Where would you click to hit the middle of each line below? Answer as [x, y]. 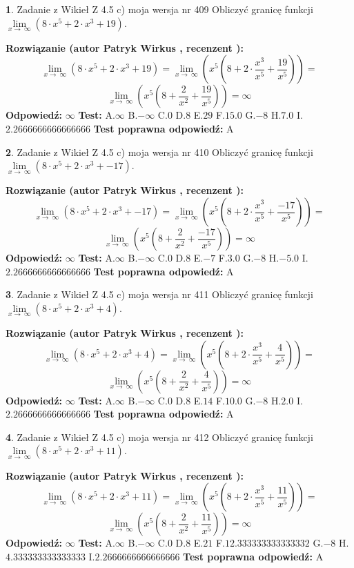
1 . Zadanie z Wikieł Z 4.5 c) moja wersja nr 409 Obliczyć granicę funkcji [159, 9]
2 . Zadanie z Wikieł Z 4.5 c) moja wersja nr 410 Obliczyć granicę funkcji [159, 151]
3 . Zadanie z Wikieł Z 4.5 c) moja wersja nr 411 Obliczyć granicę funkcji [159, 294]
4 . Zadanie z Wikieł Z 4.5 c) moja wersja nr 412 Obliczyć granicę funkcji [159, 437]
